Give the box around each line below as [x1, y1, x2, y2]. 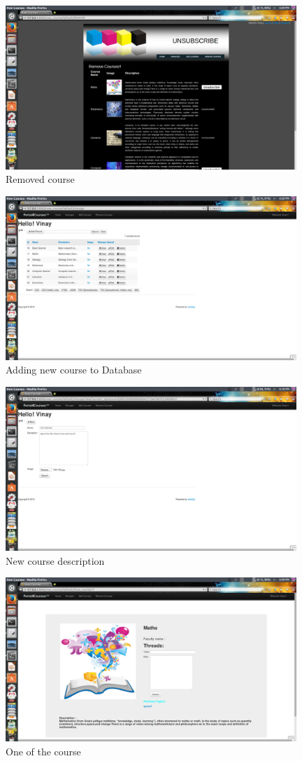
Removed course [6, 172, 75, 186]
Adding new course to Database [6, 362, 142, 377]
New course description [6, 553, 105, 568]
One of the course [6, 743, 81, 758]
